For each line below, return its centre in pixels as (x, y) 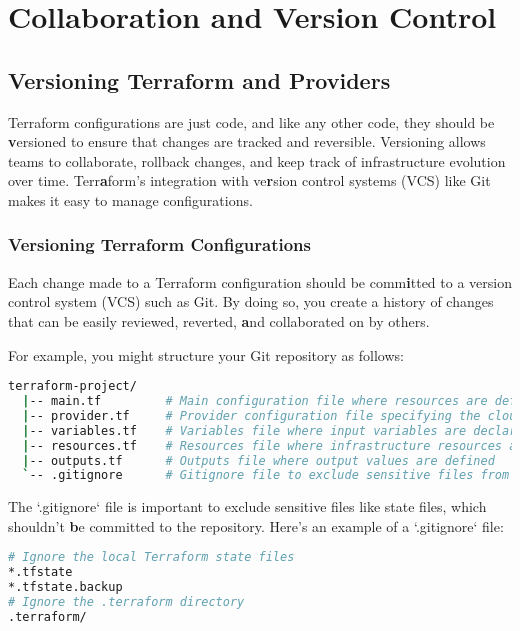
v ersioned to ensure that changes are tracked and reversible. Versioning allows (247, 141)
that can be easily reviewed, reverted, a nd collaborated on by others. (219, 320)
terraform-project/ (72, 386)
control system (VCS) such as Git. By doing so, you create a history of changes (251, 301)
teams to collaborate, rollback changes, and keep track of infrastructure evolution (257, 160)
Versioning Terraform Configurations (159, 244)
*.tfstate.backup (65, 587)
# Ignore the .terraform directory (126, 602)
